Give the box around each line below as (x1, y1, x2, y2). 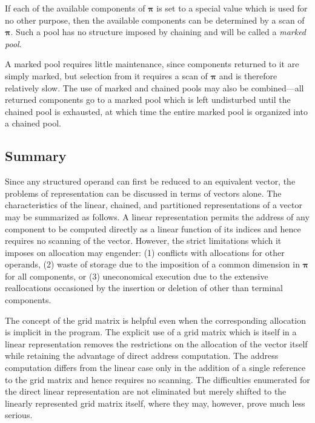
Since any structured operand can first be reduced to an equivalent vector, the (5, 175, 296, 188)
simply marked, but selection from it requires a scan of (5, 69, 208, 82)
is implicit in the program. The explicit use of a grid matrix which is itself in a (5, 326, 297, 338)
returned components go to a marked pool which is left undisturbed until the (5, 93, 291, 106)
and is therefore (219, 69, 277, 82)
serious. (5, 408, 33, 421)
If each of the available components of (5, 2, 145, 14)
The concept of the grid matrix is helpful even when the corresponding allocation (5, 313, 306, 326)
